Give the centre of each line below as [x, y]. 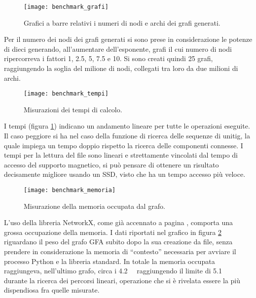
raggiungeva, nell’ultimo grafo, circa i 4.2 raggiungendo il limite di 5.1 [113, 271]
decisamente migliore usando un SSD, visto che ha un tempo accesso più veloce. [125, 174]
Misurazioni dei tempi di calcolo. [73, 109]
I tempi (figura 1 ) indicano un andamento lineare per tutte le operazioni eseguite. [127, 126]
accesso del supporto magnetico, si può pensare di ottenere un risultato [111, 164]
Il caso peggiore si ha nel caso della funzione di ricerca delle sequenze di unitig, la [127, 136]
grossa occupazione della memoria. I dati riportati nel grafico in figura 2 [113, 232]
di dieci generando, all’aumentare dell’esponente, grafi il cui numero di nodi [118, 49]
